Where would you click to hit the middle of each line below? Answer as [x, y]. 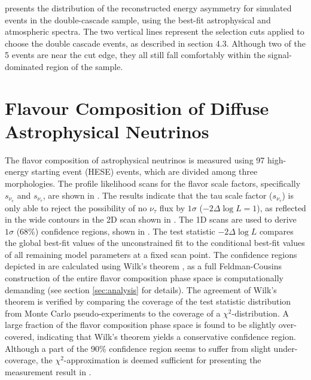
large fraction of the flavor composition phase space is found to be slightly [141, 325]
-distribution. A [260, 313]
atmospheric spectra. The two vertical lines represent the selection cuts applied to [155, 31]
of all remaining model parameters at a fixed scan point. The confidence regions [151, 254]
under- [286, 348]
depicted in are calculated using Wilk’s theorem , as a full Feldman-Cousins [144, 266]
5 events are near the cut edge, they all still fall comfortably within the [135, 55]
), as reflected [281, 207]
